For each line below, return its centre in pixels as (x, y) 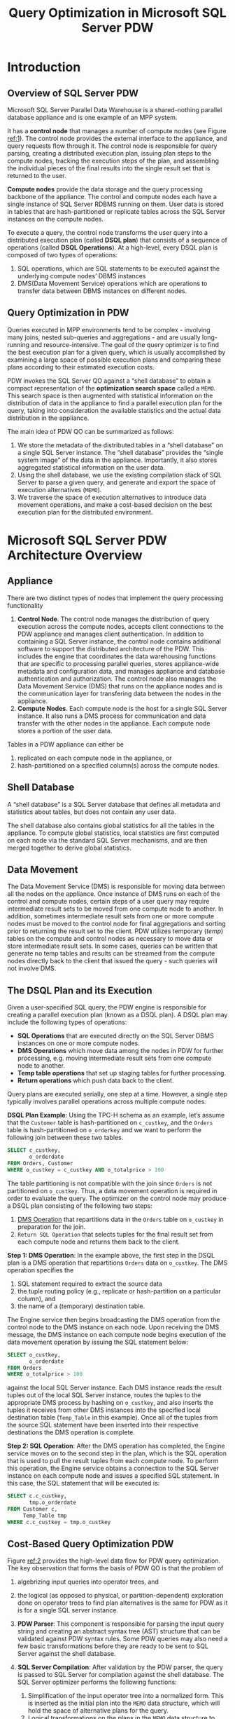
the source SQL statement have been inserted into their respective (103, 1425)
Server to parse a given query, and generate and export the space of (116, 482)
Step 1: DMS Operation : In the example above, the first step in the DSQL (111, 1255)
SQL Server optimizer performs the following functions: (97, 1682)
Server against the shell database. (66, 1654)
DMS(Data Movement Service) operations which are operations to (112, 283)
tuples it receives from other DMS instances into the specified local (104, 1410)
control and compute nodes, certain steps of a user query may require (108, 902)
